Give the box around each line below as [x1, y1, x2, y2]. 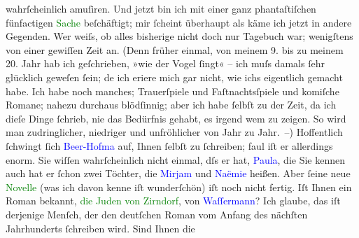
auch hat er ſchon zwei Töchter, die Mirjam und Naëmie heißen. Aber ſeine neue [6, 166, 351, 181]
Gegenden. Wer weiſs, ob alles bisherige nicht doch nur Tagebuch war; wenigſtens [6, 29, 353, 43]
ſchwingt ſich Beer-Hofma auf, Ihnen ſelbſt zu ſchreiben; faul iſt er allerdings [6, 138, 333, 153]
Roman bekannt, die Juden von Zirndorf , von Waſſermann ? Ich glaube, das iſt [6, 193, 341, 208]
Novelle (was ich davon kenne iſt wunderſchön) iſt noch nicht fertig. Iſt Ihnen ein [6, 179, 352, 194]
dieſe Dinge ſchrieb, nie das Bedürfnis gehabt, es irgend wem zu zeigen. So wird [6, 111, 346, 125]
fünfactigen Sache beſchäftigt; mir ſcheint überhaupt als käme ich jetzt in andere [6, 15, 352, 29]
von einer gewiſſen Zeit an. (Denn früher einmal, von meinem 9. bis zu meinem [6, 42, 344, 57]
